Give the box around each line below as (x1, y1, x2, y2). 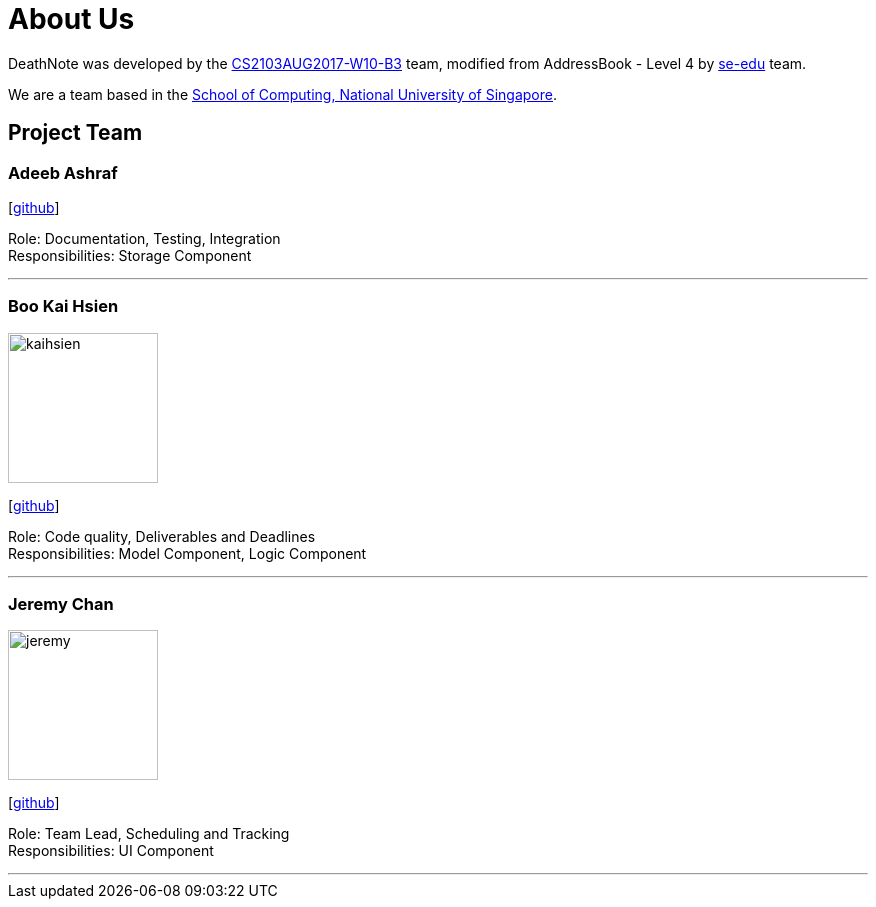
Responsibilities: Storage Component (8, 246, 252, 264)
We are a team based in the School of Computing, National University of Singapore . (8, 85, 558, 103)
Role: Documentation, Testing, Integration (8, 229, 281, 247)
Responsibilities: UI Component (8, 842, 214, 860)
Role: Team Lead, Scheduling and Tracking (8, 825, 290, 843)
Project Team (8, 120, 143, 146)
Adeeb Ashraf (8, 162, 118, 183)
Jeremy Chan (8, 594, 114, 615)
